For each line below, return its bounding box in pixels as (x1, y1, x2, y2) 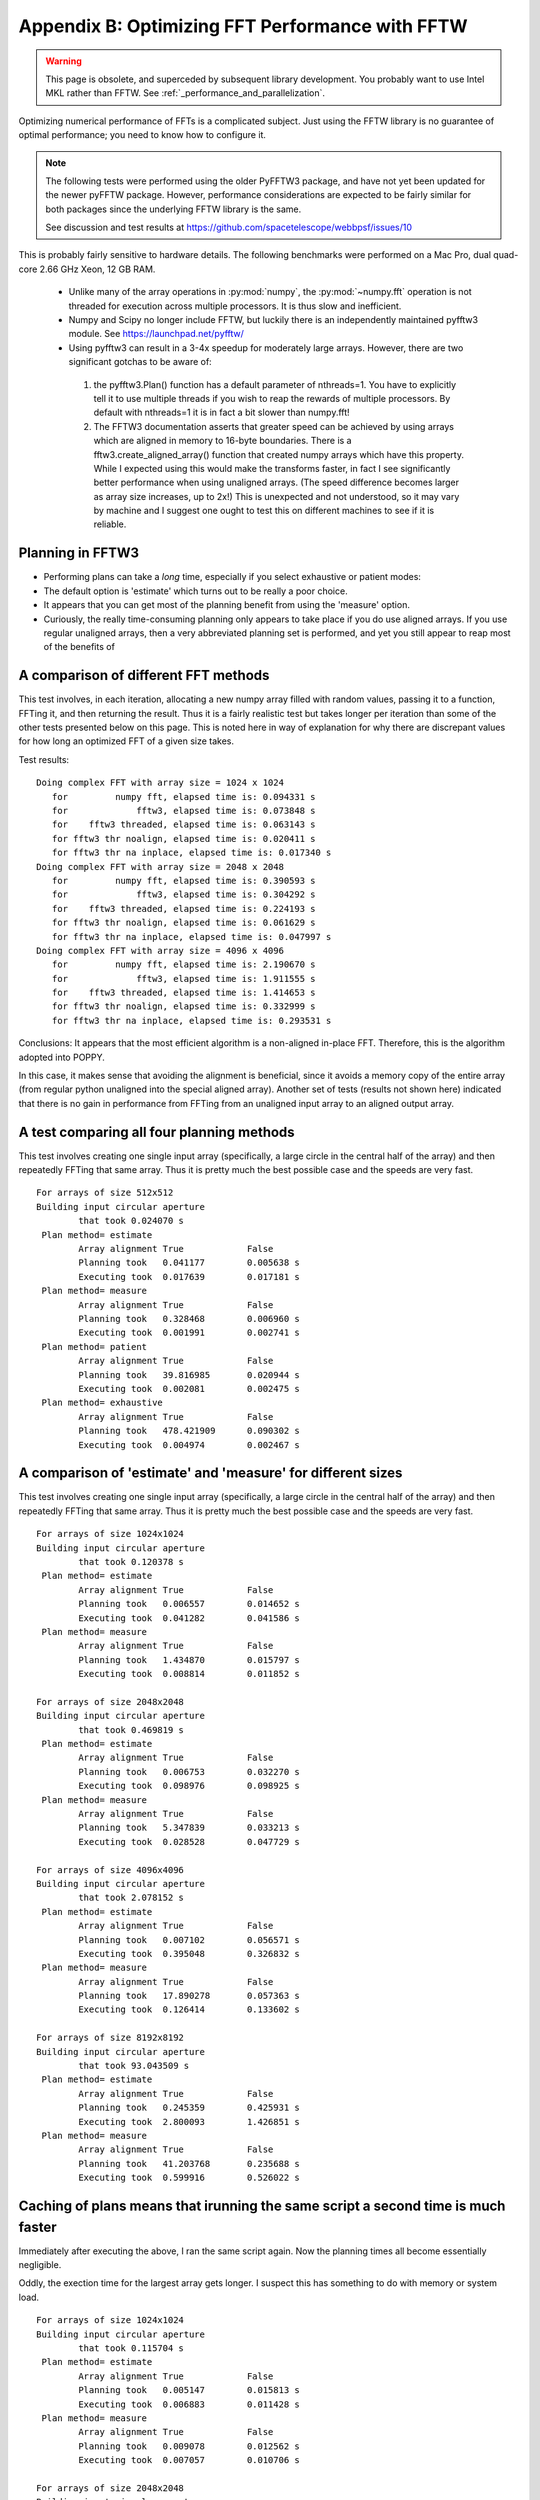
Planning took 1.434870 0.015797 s (78, 1654, 300, 1665)
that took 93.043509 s (78, 2060, 190, 2072)
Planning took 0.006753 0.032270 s (78, 1766, 300, 1777)
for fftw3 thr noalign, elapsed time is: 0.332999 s (51, 1001, 316, 1012)
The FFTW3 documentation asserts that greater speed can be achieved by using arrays (93, 420, 455, 432)
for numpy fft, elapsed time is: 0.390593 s (51, 875, 316, 886)
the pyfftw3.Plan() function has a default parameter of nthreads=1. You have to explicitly (93, 378, 457, 390)
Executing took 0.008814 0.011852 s (78, 1668, 300, 1680)
